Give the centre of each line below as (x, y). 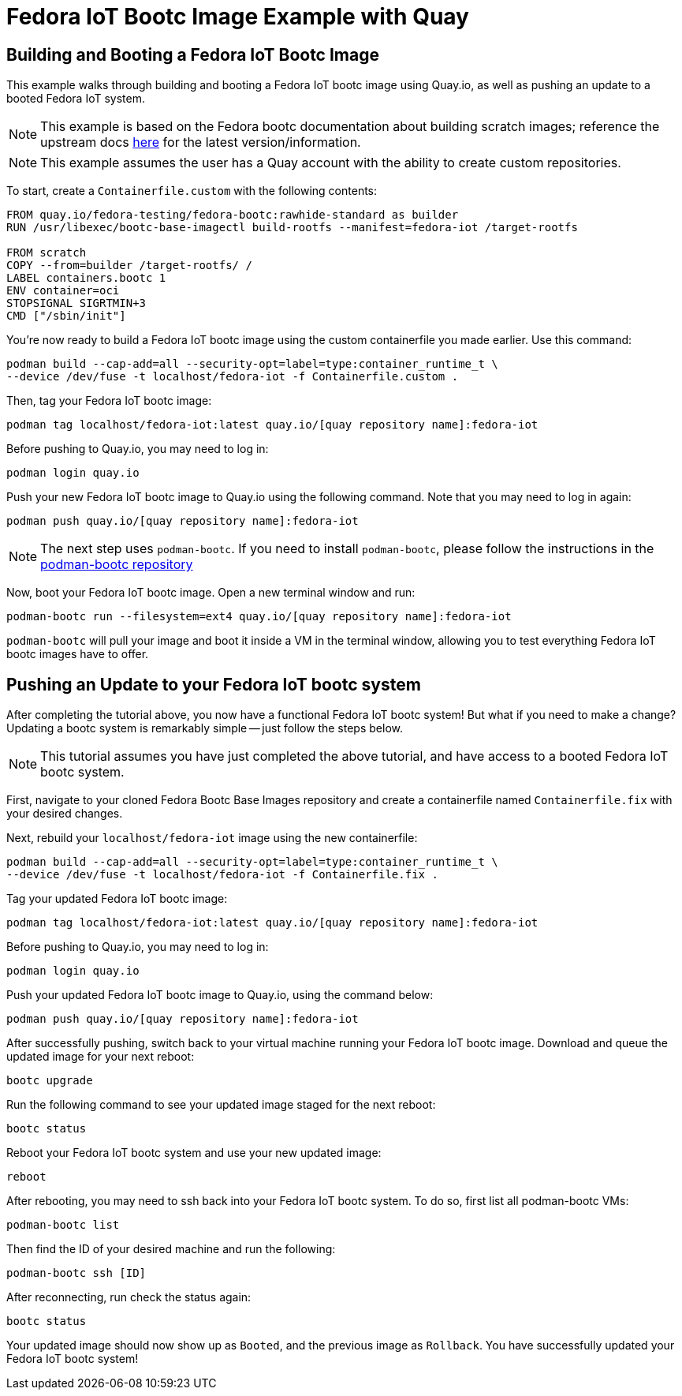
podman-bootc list (63, 1225)
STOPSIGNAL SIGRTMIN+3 (76, 303)
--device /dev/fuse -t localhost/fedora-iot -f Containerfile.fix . (222, 875)
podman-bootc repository (117, 565)
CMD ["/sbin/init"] (66, 316)
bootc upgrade (50, 1081)
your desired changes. (65, 814)
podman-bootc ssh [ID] (76, 1273)
